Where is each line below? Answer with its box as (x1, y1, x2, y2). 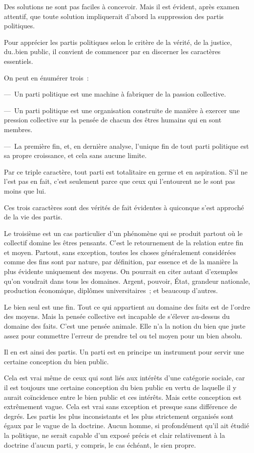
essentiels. (4, 56, 33, 66)
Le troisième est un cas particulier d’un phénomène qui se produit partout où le (4, 228, 243, 238)
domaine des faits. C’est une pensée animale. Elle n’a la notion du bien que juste (4, 321, 246, 331)
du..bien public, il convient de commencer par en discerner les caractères (4, 46, 221, 57)
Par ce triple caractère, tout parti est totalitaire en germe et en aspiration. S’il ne (4, 166, 248, 177)
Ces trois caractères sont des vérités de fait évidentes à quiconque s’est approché (4, 202, 244, 212)
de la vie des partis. (4, 212, 63, 222)
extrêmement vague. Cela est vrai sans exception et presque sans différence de (4, 401, 237, 412)
